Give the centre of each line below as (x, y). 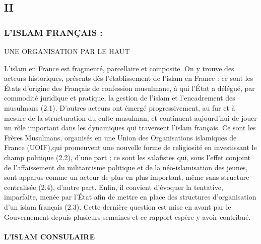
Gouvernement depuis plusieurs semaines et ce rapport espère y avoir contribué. (127, 216)
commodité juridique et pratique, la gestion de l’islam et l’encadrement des (120, 98)
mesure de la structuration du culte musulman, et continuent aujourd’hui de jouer (130, 117)
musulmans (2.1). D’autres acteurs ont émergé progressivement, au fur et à (120, 107)
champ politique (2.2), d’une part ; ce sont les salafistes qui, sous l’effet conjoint (127, 157)
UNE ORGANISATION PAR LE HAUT (67, 51)
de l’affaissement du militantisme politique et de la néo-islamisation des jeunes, (126, 167)
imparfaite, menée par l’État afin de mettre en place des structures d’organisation (130, 197)
